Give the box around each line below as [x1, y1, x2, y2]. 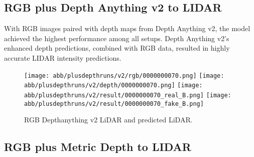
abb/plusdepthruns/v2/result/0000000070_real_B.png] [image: [24, 91, 231, 99]
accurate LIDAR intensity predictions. [4, 52, 121, 63]
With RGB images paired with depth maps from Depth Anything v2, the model [4, 23, 250, 34]
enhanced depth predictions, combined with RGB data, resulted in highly [4, 43, 230, 53]
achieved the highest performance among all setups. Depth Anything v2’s [4, 33, 229, 43]
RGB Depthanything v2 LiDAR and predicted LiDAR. [24, 114, 193, 125]
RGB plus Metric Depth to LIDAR [4, 139, 191, 154]
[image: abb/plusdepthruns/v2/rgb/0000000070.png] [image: [24, 72, 224, 79]
